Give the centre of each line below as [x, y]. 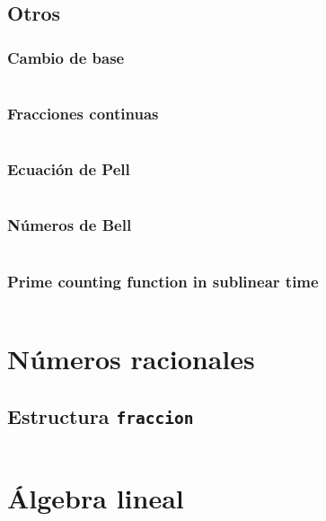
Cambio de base [66, 57]
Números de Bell [70, 225]
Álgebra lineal [96, 498]
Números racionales [131, 359]
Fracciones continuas [83, 113]
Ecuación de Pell [69, 169]
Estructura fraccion [101, 415]
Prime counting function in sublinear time [163, 281]
